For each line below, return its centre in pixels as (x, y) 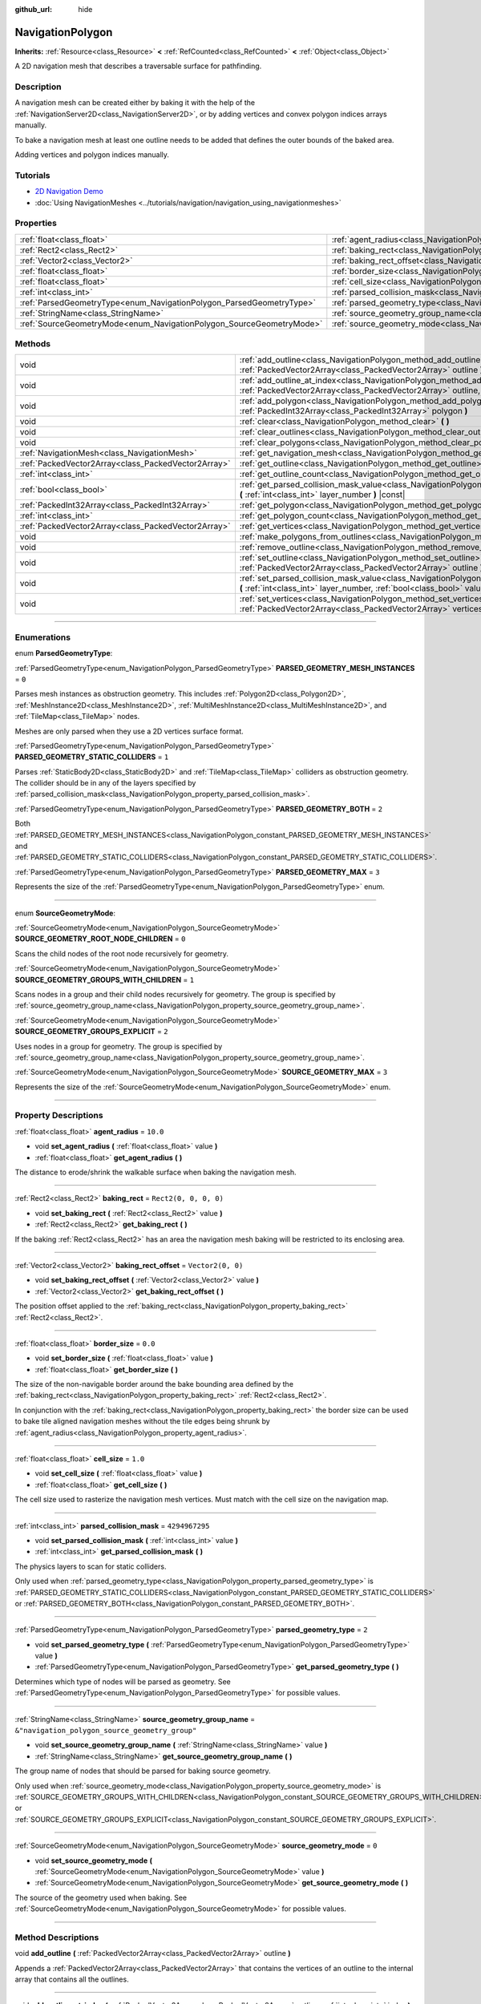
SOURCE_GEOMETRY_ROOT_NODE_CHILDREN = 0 (100, 939)
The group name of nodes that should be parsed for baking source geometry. (143, 1771)
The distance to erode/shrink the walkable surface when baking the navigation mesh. (156, 1172)
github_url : (33, 9)
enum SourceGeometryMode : (65, 913)
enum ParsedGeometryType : (64, 653)
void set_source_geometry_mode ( (93, 1861)
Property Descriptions (59, 1116)
